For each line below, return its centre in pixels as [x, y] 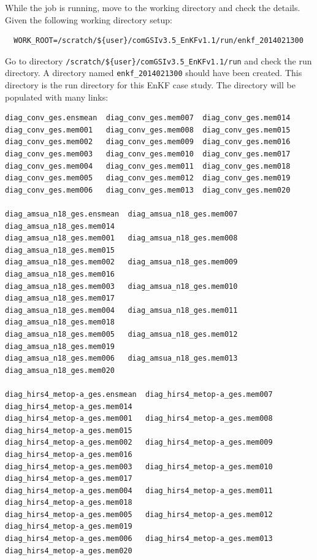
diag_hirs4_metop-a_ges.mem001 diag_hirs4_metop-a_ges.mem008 [139, 419]
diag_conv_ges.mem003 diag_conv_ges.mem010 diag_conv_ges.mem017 [148, 154]
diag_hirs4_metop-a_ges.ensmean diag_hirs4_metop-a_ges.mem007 [139, 394]
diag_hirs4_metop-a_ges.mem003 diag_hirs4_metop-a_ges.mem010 [139, 466]
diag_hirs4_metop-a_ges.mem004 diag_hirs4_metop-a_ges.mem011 [139, 490]
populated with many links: [57, 97]
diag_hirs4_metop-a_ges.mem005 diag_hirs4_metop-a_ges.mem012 [139, 514]
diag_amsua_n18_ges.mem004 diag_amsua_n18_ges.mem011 [121, 310]
